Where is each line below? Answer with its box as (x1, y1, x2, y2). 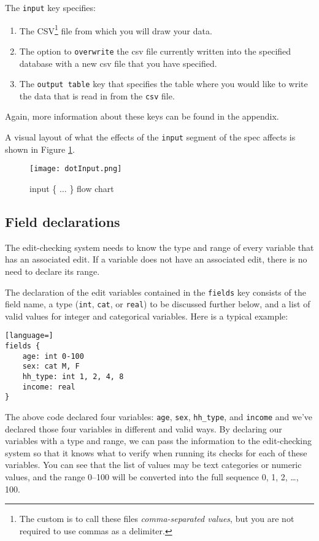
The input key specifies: (5, 1, 96, 13)
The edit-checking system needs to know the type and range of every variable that (5, 240, 314, 253)
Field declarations (5, 212, 120, 231)
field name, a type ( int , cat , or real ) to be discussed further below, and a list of (5, 297, 310, 310)
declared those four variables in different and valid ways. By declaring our (5, 422, 282, 435)
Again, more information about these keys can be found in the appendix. (5, 110, 279, 123)
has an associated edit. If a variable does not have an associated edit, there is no (5, 253, 307, 266)
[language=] (5, 331, 53, 340)
